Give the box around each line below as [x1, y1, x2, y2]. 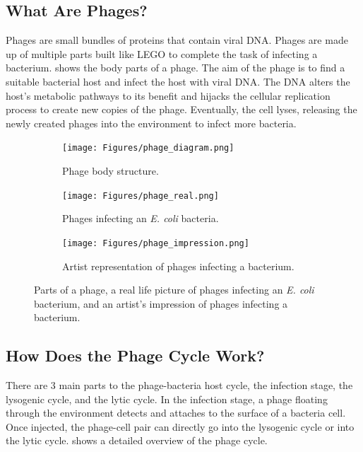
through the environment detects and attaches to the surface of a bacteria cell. [6, 405, 346, 420]
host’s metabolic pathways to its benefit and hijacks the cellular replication [6, 88, 331, 103]
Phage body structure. [62, 163, 159, 178]
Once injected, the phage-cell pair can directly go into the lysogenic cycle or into [6, 419, 355, 434]
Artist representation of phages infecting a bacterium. [62, 258, 294, 273]
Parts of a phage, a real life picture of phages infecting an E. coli [34, 282, 314, 297]
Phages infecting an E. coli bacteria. [62, 211, 219, 226]
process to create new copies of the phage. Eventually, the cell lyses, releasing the [6, 102, 357, 117]
